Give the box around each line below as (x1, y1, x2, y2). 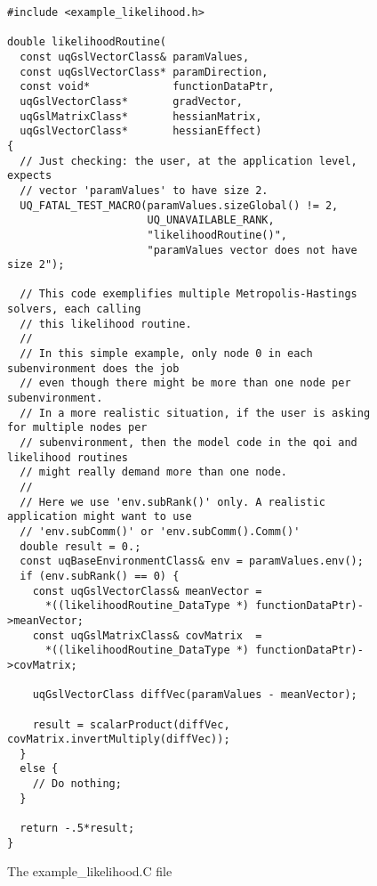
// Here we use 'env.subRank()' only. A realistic (20, 495, 325, 508)
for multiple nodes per (7, 421, 148, 435)
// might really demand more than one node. (20, 466, 287, 479)
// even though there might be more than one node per (20, 377, 351, 390)
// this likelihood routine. (20, 317, 192, 330)
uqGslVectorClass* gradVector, (20, 94, 243, 108)
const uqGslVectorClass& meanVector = (32, 584, 262, 597)
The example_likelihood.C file (7, 862, 172, 881)
